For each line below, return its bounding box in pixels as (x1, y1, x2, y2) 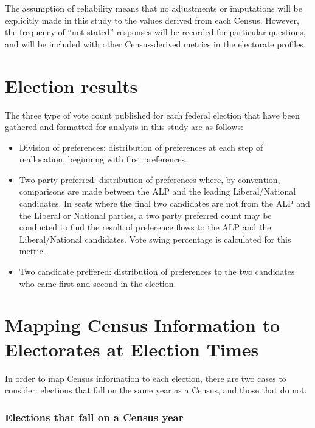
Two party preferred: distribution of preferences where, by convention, (19, 173, 280, 185)
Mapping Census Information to (5, 312, 280, 337)
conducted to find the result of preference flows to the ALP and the (19, 221, 271, 233)
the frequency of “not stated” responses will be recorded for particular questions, (5, 26, 306, 38)
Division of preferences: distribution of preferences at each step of (19, 140, 263, 153)
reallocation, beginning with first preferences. (19, 153, 187, 165)
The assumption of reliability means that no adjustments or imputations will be (5, 2, 303, 14)
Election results (5, 73, 138, 98)
